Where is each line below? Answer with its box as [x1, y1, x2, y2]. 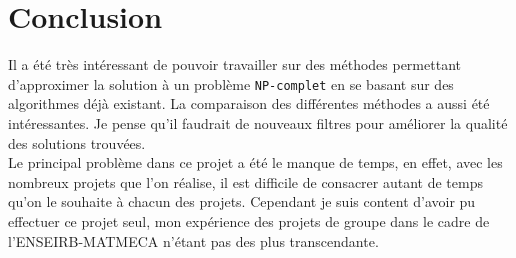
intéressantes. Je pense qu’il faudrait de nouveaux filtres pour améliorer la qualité [8, 112, 508, 133]
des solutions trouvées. [8, 132, 146, 153]
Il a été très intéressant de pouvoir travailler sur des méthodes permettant [8, 54, 461, 75]
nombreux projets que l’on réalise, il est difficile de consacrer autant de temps [8, 171, 483, 192]
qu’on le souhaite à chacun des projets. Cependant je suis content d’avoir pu [8, 191, 476, 212]
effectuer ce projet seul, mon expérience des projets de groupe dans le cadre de [8, 210, 490, 231]
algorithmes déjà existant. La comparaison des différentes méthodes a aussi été [8, 93, 490, 114]
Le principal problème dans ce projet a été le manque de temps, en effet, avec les [8, 152, 503, 173]
